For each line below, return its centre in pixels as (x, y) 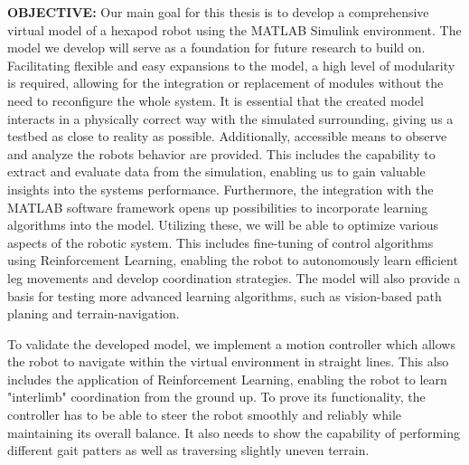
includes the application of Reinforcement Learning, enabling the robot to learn (227, 379)
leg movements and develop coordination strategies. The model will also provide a (234, 277)
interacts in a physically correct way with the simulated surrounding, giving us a (230, 118)
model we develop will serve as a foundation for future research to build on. (216, 47)
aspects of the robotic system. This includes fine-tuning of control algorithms (220, 242)
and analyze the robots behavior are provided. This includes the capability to (221, 153)
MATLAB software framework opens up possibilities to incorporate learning (218, 207)
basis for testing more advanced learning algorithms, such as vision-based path (225, 295)
